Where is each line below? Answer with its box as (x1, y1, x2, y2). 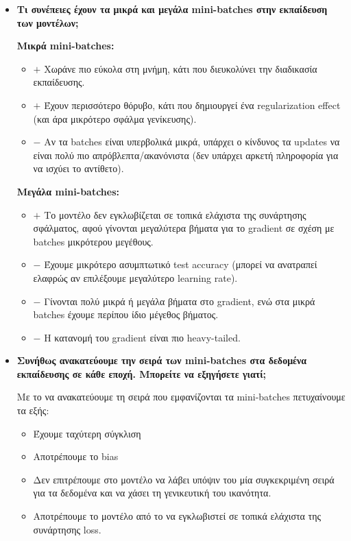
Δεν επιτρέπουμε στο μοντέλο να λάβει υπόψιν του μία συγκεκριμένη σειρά (33, 472, 335, 486)
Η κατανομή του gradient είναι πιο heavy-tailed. (44, 330, 241, 344)
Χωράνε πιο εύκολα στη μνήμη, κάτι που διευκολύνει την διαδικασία (44, 61, 317, 75)
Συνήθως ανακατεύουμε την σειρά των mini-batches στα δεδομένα (16, 353, 307, 368)
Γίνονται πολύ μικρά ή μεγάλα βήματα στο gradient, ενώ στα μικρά (44, 293, 315, 308)
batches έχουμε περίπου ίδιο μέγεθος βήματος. (33, 307, 219, 322)
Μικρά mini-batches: (16, 38, 114, 53)
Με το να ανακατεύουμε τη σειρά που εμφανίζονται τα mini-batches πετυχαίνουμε (16, 389, 346, 404)
